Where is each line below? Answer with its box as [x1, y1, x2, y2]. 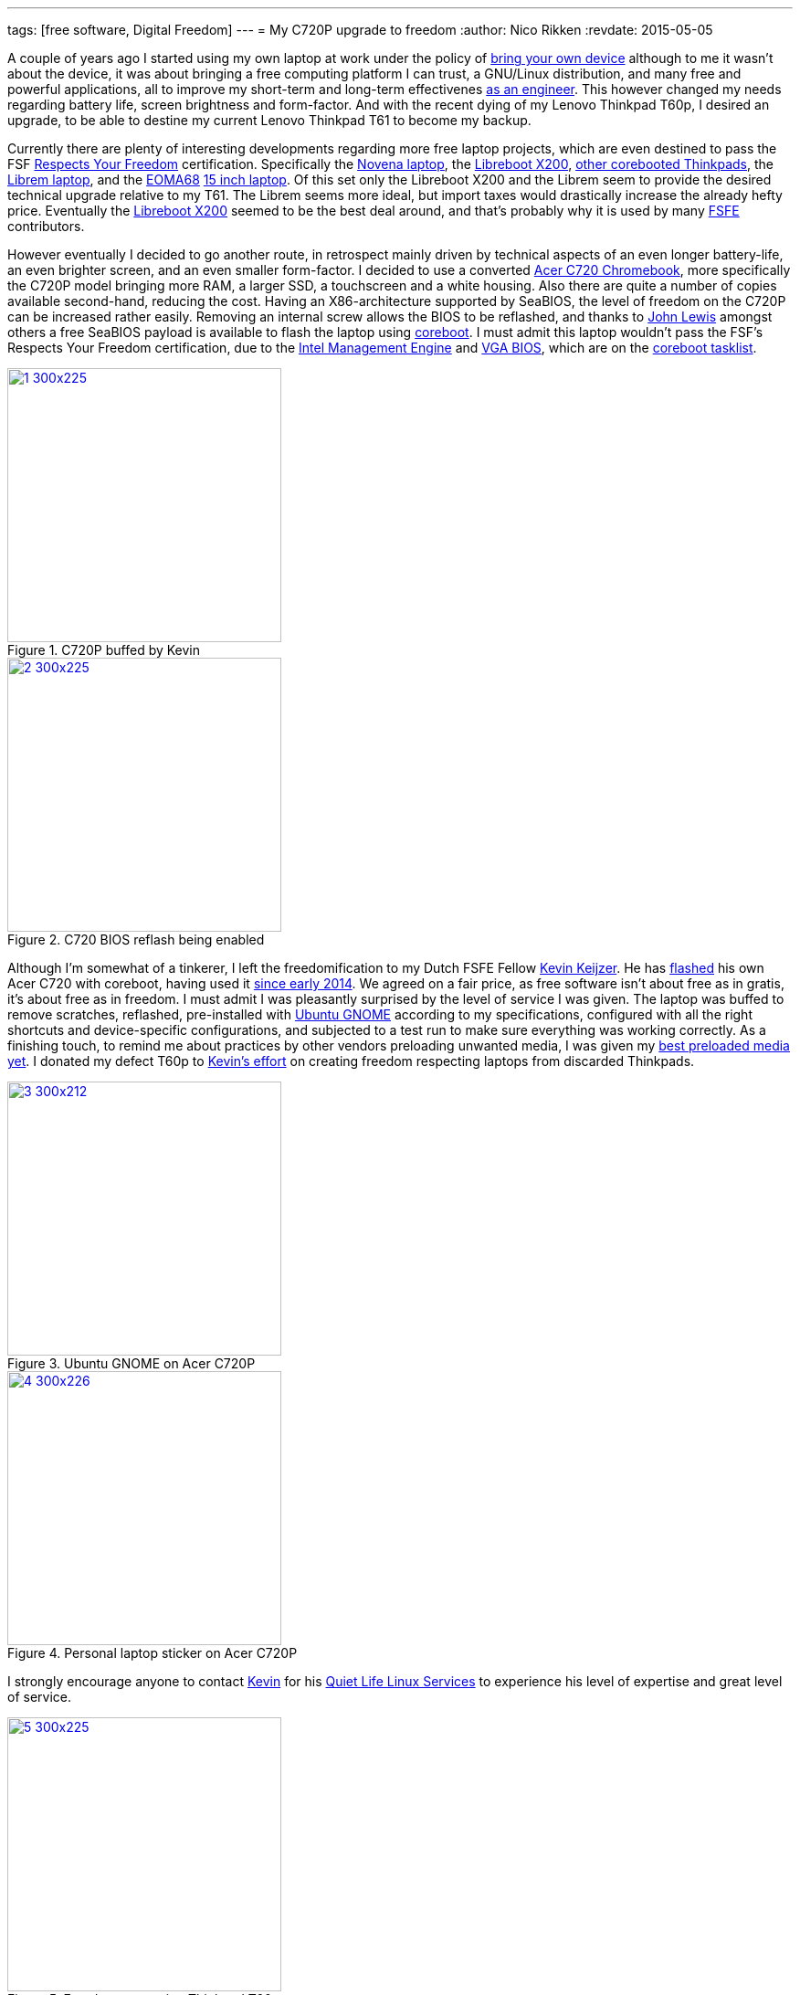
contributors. [7, 218, 85, 234]
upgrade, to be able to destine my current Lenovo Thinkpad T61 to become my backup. [7, 112, 532, 128]
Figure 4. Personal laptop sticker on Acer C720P [7, 1645, 298, 1661]
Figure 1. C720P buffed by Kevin [7, 642, 201, 658]
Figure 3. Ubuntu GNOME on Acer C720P [7, 1356, 256, 1371]
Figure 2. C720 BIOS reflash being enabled [7, 932, 265, 947]
